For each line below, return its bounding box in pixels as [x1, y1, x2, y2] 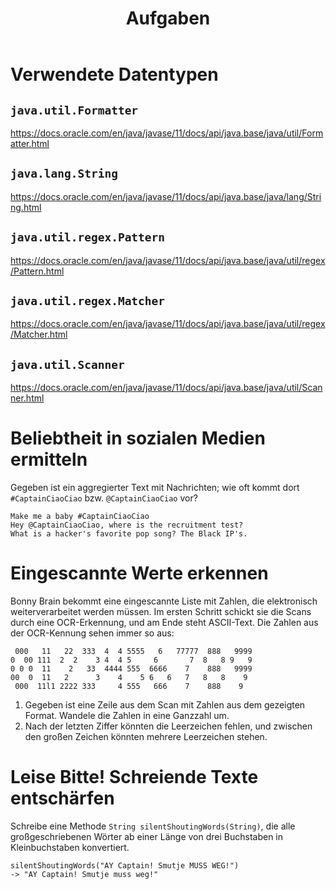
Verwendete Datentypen [10, 63, 219, 86]
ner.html [10, 392, 45, 404]
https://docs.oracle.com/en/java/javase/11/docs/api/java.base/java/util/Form [10, 127, 324, 139]
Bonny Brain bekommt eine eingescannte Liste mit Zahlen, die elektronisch [10, 595, 318, 607]
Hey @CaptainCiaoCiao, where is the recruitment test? [10, 520, 244, 531]
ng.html [10, 201, 42, 213]
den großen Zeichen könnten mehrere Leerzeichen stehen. [24, 731, 268, 743]
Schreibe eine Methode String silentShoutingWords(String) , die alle [10, 820, 296, 832]
